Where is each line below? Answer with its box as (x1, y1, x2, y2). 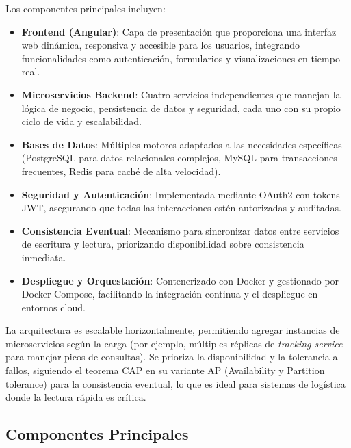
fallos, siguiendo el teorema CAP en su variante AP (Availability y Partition (5, 363, 325, 378)
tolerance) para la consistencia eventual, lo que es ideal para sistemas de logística (5, 376, 346, 391)
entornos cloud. (21, 300, 86, 314)
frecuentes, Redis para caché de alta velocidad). (21, 163, 221, 178)
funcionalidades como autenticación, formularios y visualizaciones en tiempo (21, 51, 340, 65)
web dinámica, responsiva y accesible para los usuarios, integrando (21, 38, 300, 52)
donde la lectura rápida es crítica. (5, 390, 146, 404)
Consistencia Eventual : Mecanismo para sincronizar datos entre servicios (21, 223, 339, 237)
